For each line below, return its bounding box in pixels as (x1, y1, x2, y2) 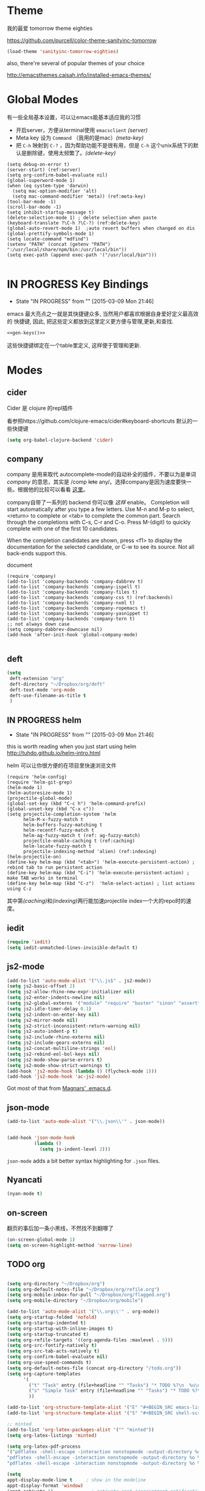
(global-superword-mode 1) (7, 177, 75, 183)
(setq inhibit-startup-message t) (7, 209, 95, 215)
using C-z (7, 886, 32, 892)
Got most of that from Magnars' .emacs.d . (7, 1085, 112, 1092)
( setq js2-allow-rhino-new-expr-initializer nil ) (7, 989, 136, 995)
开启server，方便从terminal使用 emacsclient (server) (15, 126, 148, 134)
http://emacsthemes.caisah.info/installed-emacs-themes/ (7, 71, 151, 78)
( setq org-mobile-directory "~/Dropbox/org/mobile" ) (7, 1298, 144, 1304)
